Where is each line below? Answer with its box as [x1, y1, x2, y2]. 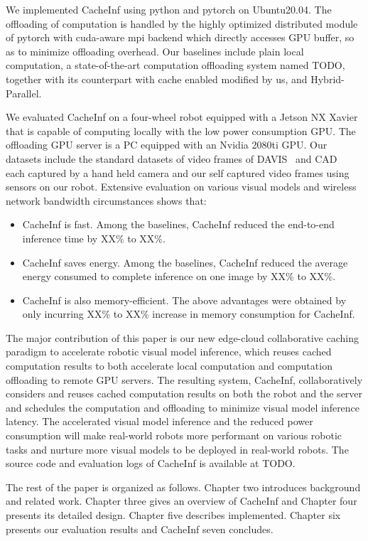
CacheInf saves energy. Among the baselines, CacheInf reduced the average [22, 255, 348, 269]
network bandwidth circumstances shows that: [6, 193, 207, 208]
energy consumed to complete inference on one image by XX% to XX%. [22, 269, 336, 284]
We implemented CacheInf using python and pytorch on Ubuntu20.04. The [6, 2, 332, 16]
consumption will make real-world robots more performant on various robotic [6, 428, 342, 443]
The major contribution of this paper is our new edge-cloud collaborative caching [6, 330, 359, 345]
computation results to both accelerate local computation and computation [6, 358, 332, 373]
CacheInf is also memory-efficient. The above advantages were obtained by [22, 292, 347, 307]
